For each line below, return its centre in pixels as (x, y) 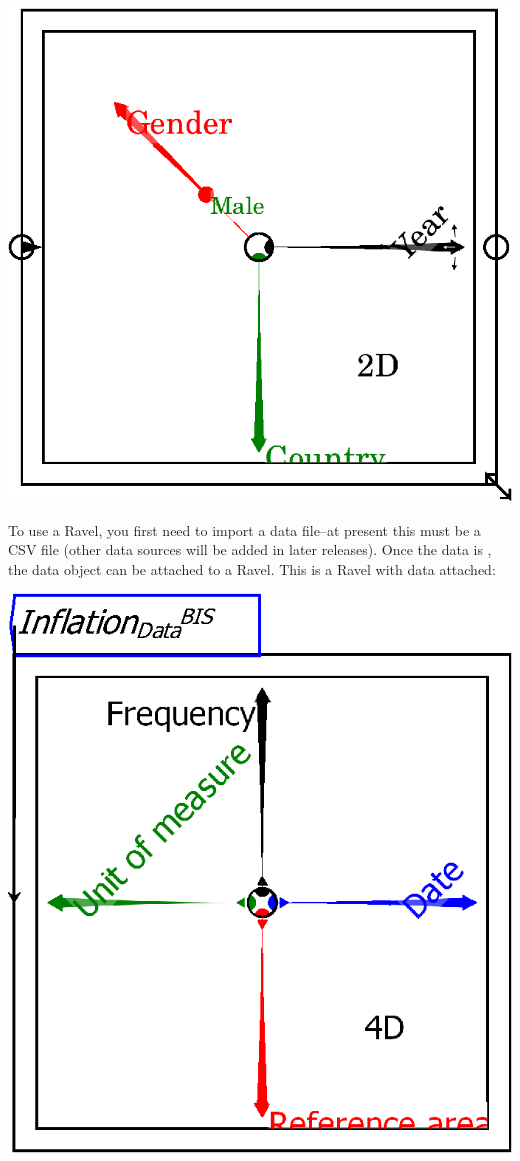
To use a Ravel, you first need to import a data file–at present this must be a (244, 529)
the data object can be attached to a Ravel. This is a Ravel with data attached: (252, 568)
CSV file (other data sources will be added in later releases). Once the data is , (250, 549)
